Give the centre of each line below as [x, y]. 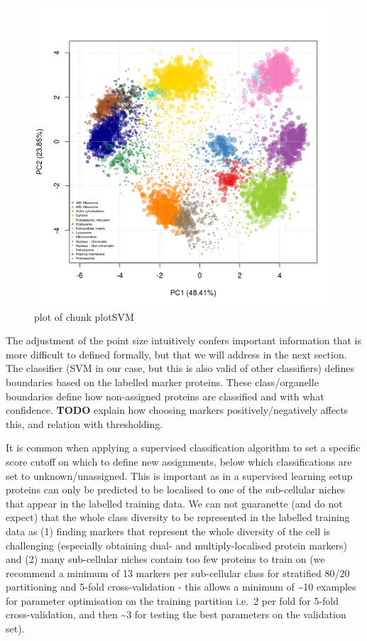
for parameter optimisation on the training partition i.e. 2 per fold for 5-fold [172, 600]
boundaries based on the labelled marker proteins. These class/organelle [162, 382]
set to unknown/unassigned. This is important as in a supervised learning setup [179, 475]
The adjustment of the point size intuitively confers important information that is [183, 340]
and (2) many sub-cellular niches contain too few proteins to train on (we [165, 559]
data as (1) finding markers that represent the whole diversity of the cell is [168, 531]
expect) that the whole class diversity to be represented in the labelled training [178, 517]
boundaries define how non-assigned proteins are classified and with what [165, 396]
